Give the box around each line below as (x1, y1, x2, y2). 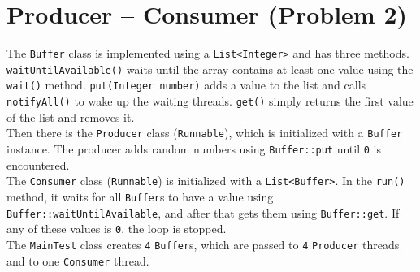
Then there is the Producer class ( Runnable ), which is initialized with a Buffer (6, 124, 403, 141)
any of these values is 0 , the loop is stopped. (6, 220, 227, 237)
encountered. (6, 156, 70, 173)
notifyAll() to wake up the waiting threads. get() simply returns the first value (6, 93, 414, 110)
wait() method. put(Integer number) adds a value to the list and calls (6, 76, 366, 93)
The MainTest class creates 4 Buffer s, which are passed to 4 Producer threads (6, 235, 400, 253)
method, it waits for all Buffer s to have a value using (6, 188, 274, 205)
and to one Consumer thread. (6, 252, 149, 269)
